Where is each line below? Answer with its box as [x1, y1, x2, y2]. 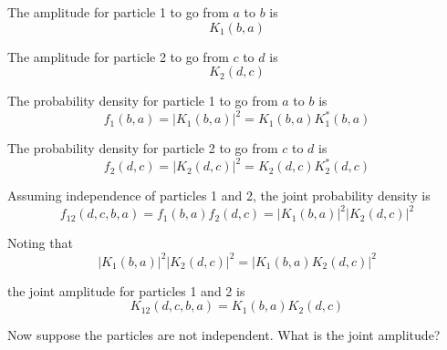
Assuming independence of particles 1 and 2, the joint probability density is [7, 186, 431, 205]
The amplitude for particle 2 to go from [7, 46, 229, 66]
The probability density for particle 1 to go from [7, 91, 278, 110]
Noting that [7, 233, 73, 252]
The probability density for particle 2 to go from [7, 139, 278, 158]
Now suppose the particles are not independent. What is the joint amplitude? [7, 325, 441, 345]
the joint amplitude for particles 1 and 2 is [7, 281, 245, 300]
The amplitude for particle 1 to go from [7, 3, 229, 21]
